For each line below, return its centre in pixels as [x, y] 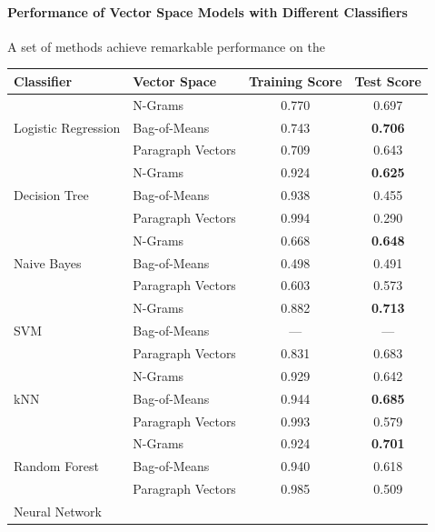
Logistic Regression [67, 127]
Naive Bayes [48, 262]
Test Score [388, 80]
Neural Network [58, 511]
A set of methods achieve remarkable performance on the [166, 46]
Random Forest [56, 466]
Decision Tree [51, 195]
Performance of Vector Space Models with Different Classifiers [208, 11]
